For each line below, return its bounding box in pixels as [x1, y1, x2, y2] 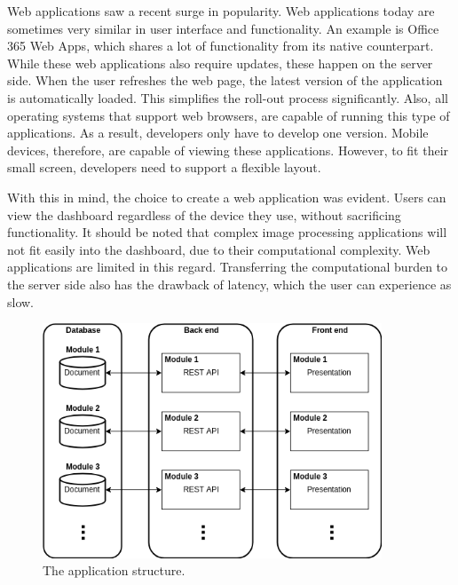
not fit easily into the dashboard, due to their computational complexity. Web [7, 240, 430, 258]
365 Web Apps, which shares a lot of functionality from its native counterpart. [7, 36, 434, 55]
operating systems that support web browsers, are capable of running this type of [7, 106, 450, 124]
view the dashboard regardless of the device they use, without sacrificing [7, 205, 401, 224]
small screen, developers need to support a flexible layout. [7, 158, 321, 177]
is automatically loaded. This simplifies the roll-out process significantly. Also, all [7, 88, 448, 107]
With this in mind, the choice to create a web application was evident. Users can [7, 187, 446, 206]
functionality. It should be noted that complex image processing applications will [7, 223, 447, 241]
